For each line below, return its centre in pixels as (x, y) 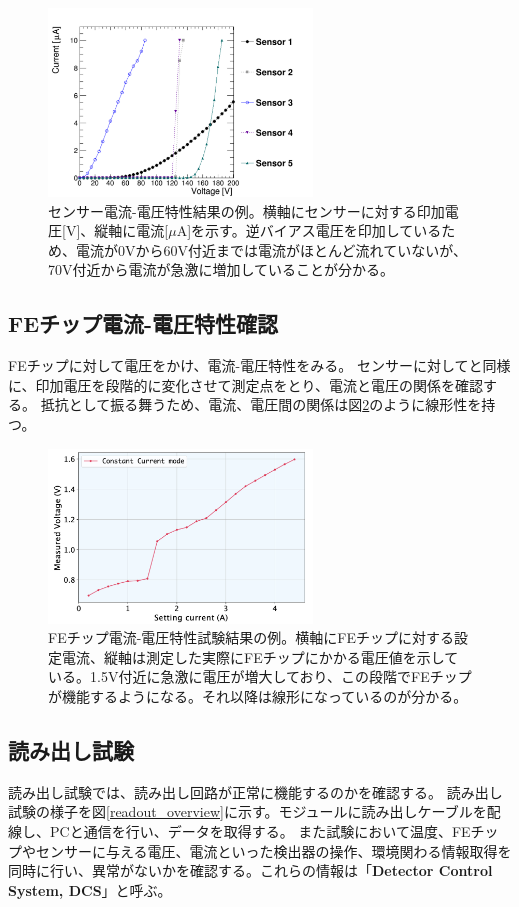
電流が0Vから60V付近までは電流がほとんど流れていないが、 (271, 249)
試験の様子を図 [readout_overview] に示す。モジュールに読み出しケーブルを (247, 811)
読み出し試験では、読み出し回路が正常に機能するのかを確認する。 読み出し (255, 791)
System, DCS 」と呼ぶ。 (90, 889)
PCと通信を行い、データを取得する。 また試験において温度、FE (260, 830)
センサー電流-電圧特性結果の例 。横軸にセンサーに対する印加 (246, 210)
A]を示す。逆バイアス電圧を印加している (309, 230)
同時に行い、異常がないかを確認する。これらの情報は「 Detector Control (250, 870)
